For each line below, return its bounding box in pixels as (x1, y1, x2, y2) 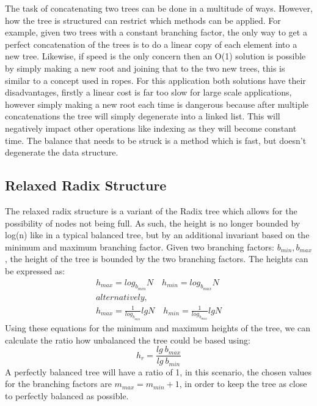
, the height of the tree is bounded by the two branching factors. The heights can (5, 252, 308, 265)
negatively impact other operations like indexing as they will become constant (5, 121, 297, 134)
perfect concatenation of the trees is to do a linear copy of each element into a (5, 37, 297, 50)
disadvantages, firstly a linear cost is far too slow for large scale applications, (5, 86, 292, 99)
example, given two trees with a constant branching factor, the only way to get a (5, 26, 307, 39)
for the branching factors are (5, 377, 112, 390)
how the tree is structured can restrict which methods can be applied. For (5, 13, 281, 26)
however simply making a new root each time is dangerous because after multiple (5, 97, 309, 110)
